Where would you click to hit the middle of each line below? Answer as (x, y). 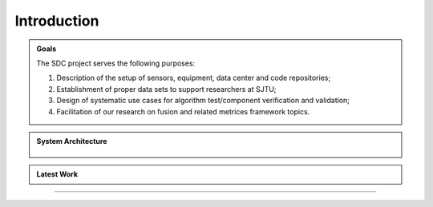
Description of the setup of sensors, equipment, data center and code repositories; (194, 78)
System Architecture (72, 141)
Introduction (57, 21)
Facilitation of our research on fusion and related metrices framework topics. (183, 111)
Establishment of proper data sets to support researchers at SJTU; (166, 89)
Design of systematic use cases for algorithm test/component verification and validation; (203, 101)
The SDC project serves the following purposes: (116, 63)
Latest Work (57, 174)
